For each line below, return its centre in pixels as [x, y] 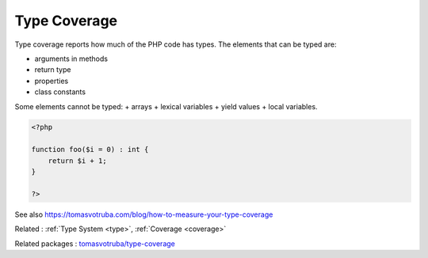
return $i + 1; [77, 161]
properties [52, 81]
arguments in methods [71, 59]
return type [53, 70]
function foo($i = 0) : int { [90, 150]
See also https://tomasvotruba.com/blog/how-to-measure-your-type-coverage [144, 214]
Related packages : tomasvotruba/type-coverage [95, 243]
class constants [60, 92]
